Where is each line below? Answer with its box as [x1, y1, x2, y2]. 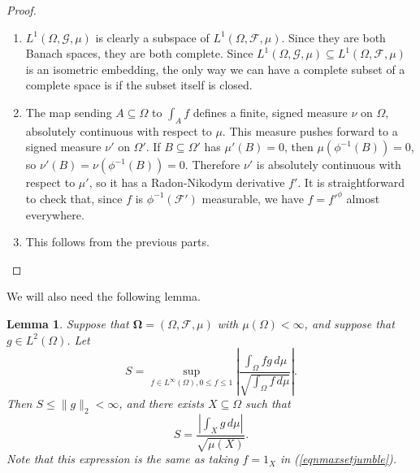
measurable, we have [201, 189, 304, 206]
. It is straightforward [297, 174, 405, 191]
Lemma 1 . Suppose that [6, 315, 129, 332]
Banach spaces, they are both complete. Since [25, 45, 253, 62]
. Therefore [184, 156, 240, 173]
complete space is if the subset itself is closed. [25, 76, 253, 93]
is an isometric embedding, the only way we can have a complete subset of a [25, 60, 405, 77]
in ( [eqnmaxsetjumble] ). [279, 450, 397, 467]
